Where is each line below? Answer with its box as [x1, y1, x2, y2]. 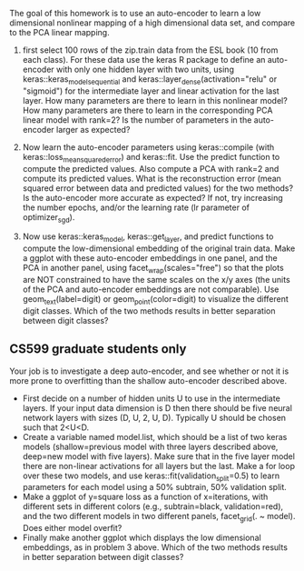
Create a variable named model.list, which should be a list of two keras [22, 431, 288, 442]
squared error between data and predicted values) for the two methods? [22, 182, 293, 194]
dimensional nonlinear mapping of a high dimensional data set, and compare [9, 17, 296, 28]
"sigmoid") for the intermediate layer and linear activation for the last [22, 85, 279, 96]
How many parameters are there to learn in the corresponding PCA [22, 105, 273, 115]
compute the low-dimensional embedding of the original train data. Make [22, 243, 296, 254]
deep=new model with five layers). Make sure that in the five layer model [22, 450, 295, 462]
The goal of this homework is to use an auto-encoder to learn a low [9, 8, 261, 18]
